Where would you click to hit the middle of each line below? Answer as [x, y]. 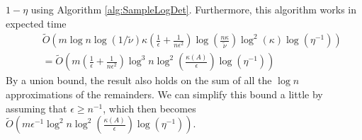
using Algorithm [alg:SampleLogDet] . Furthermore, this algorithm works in [193, 9]
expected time [36, 23]
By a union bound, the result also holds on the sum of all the [139, 80]
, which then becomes [149, 108]
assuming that [36, 108]
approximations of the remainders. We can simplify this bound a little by [164, 94]
